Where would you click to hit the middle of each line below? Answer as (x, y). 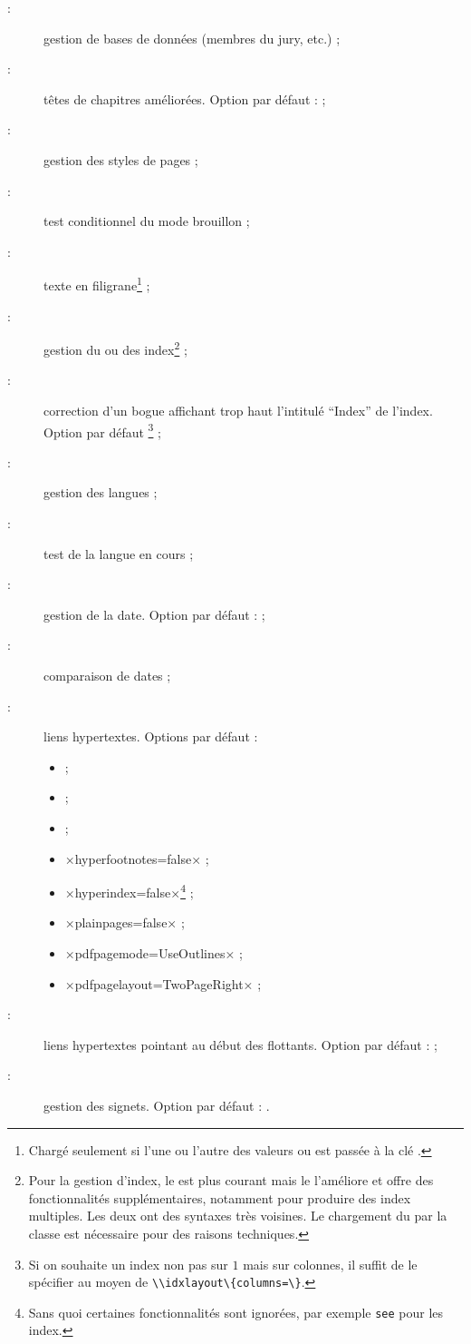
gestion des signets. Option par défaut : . (157, 1105)
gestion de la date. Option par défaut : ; (154, 614)
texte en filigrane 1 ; (97, 284)
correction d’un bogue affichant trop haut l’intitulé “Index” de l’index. (238, 411)
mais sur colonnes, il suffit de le (330, 1264)
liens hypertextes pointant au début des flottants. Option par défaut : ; (240, 1044)
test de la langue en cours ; (119, 553)
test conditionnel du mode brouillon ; (147, 221)
